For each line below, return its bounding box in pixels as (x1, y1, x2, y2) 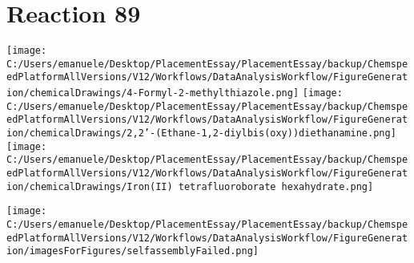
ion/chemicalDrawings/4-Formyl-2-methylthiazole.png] (6, 87, 299, 99)
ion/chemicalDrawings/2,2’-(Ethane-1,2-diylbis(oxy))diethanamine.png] (6, 127, 396, 140)
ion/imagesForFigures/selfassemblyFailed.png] (6, 245, 259, 257)
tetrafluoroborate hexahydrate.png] (178, 180, 374, 192)
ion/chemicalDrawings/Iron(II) (6, 180, 173, 192)
